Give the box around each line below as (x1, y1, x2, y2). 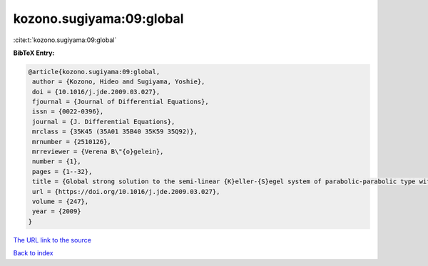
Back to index (13, 249, 53, 257)
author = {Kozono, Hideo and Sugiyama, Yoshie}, (32, 78, 205, 86)
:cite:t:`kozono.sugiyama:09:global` (13, 36, 117, 44)
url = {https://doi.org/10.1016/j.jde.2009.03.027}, (32, 188, 220, 195)
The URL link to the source (13, 235, 92, 244)
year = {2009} (32, 208, 81, 215)
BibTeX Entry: (13, 48, 55, 57)
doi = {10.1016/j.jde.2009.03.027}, (32, 88, 160, 96)
